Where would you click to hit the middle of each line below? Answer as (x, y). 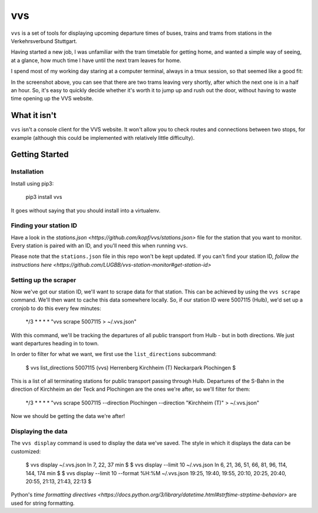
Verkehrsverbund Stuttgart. (44, 41)
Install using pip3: (32, 184)
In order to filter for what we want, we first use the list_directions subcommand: (114, 354)
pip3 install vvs (44, 197)
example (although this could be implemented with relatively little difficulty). (103, 138)
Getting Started (40, 154)
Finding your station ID (44, 226)
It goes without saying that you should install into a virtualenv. (86, 210)
